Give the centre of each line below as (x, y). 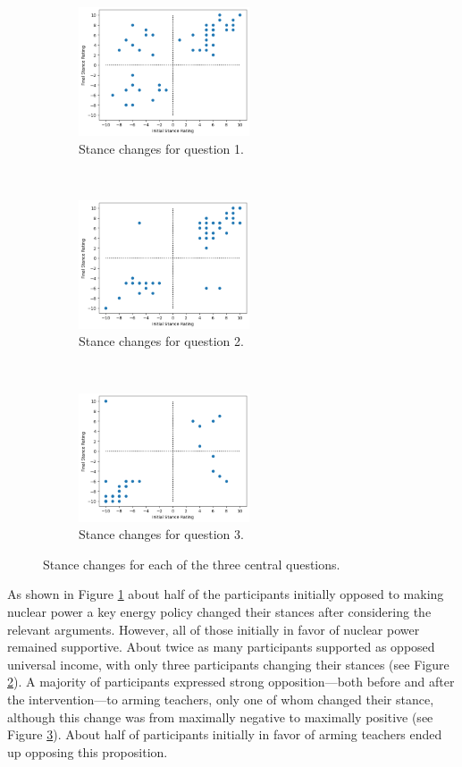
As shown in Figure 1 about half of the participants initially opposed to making (226, 594)
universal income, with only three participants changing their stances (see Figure (228, 664)
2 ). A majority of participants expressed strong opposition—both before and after (231, 682)
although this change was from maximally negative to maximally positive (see (220, 716)
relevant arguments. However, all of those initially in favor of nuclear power (214, 629)
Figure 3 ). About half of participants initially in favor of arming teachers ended (225, 734)
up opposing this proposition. (88, 751)
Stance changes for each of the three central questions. (192, 564)
